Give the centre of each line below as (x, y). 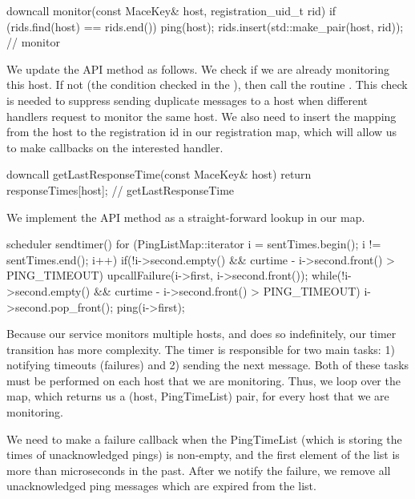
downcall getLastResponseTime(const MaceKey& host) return (159, 174)
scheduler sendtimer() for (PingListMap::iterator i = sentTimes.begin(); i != (194, 244)
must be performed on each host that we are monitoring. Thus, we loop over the (203, 380)
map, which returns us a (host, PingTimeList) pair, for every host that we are (198, 396)
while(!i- (331, 275)
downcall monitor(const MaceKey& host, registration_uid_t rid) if (171, 10)
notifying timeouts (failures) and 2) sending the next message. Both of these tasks (208, 365)
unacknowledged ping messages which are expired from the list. (161, 486)
